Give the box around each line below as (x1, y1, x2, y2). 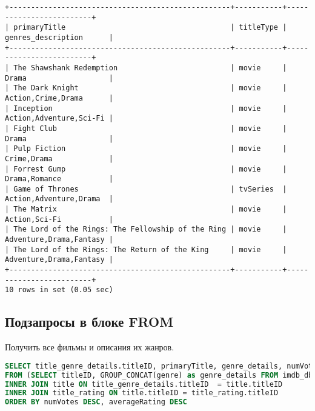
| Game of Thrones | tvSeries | (5, 184, 287, 193)
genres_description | (5, 33, 113, 42)
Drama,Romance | (5, 175, 113, 184)
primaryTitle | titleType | (13, 23, 287, 32)
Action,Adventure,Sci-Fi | (5, 114, 113, 123)
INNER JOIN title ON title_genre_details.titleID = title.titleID (5, 379, 283, 389)
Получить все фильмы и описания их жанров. (5, 341, 174, 353)
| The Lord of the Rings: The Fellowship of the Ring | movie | (5, 225, 287, 234)
